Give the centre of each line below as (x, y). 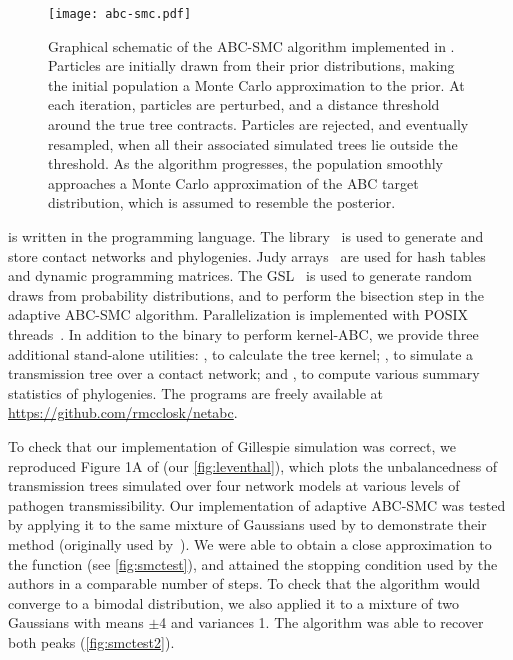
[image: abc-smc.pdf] (120, 14)
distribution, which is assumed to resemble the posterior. (222, 202)
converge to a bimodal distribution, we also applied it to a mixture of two (233, 602)
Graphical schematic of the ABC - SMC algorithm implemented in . (251, 45)
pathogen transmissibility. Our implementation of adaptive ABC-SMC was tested (257, 504)
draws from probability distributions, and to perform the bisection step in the (246, 294)
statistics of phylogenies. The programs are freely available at (196, 392)
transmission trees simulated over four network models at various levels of (234, 485)
